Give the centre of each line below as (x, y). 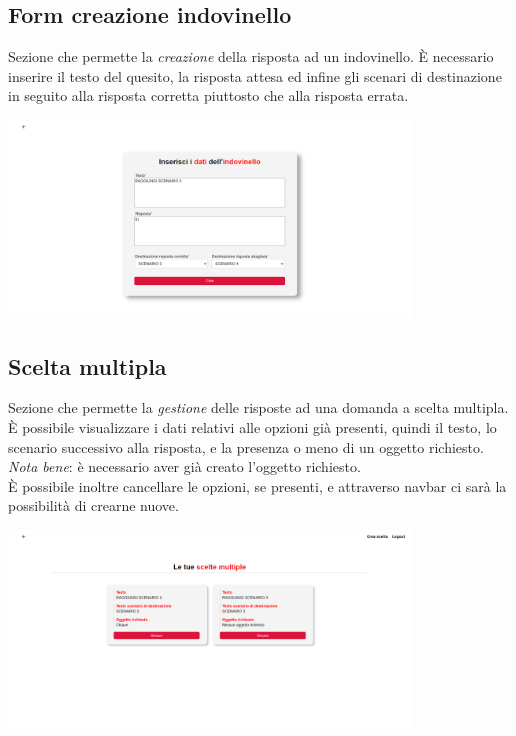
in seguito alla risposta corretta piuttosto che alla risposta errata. (208, 95)
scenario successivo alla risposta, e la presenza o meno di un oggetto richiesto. (246, 446)
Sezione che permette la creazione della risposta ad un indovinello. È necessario (251, 56)
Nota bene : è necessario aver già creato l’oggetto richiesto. (184, 466)
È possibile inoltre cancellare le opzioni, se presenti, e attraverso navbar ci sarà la (257, 485)
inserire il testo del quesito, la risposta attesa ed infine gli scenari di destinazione (255, 75)
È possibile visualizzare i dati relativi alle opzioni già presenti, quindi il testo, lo (252, 427)
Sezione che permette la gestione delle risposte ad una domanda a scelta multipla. (258, 407)
